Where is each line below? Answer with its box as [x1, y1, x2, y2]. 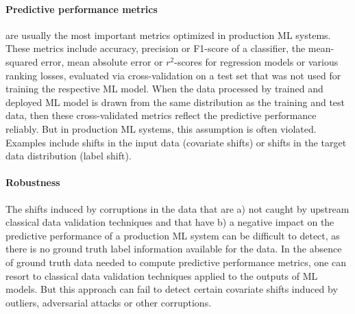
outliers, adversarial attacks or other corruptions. [5, 295, 212, 309]
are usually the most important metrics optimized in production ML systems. [5, 27, 331, 42]
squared [5, 54, 38, 68]
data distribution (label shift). [5, 148, 132, 163]
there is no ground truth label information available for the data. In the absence [5, 241, 342, 256]
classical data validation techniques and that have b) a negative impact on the [5, 215, 334, 229]
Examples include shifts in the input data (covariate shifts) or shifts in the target [5, 135, 347, 149]
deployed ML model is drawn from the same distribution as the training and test [5, 94, 345, 109]
